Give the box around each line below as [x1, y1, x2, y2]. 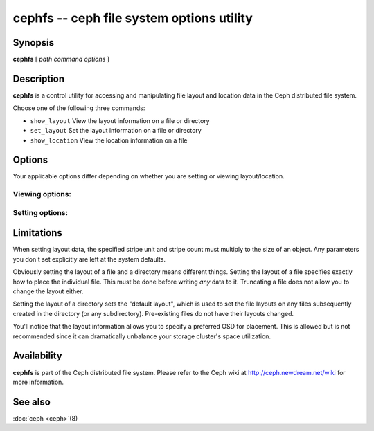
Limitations [12, 227, 62, 239]
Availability [12, 350, 62, 362]
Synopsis [12, 37, 55, 48]
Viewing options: [12, 190, 72, 199]
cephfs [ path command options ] [12, 55, 110, 64]
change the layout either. [12, 287, 84, 295]
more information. [12, 378, 64, 386]
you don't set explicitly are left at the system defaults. [12, 255, 166, 263]
